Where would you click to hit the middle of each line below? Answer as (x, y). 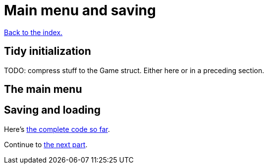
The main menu (43, 89)
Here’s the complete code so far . (57, 129)
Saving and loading (52, 110)
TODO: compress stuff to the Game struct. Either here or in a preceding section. (134, 70)
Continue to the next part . (46, 144)
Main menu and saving (80, 10)
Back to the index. (33, 32)
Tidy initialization (48, 51)
